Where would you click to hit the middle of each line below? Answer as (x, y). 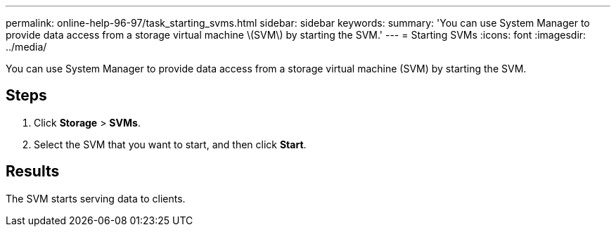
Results (33, 172)
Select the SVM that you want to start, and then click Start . (170, 144)
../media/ (26, 47)
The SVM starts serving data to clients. (96, 198)
